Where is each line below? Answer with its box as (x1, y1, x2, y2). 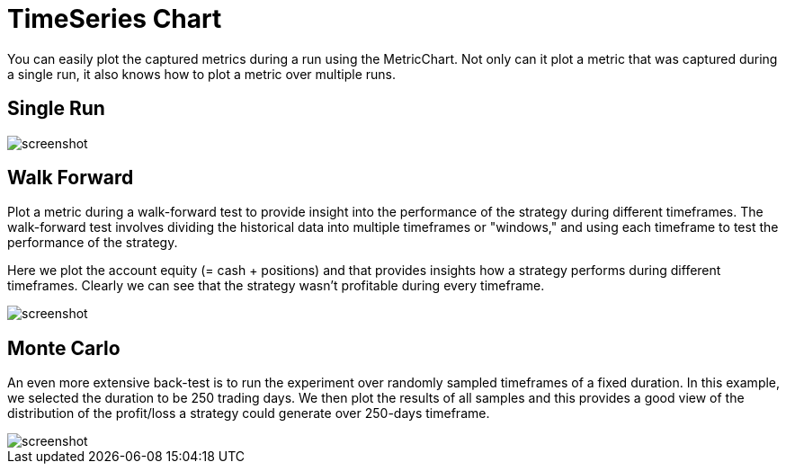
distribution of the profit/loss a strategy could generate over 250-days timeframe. (7, 405, 490, 422)
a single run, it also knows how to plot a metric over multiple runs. (7, 66, 396, 82)
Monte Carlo (7, 336, 121, 360)
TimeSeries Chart (7, 4, 222, 34)
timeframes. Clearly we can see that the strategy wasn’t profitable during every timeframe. (7, 278, 545, 294)
